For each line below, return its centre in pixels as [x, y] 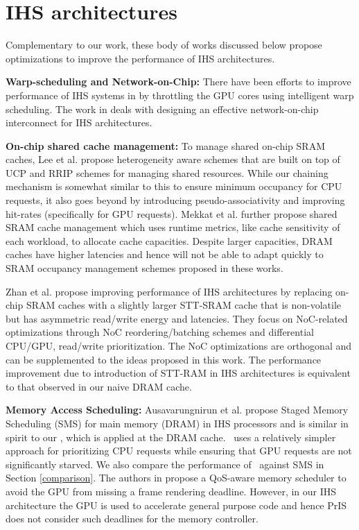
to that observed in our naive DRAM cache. [99, 386]
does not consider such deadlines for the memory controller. [132, 519]
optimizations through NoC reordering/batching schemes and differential [160, 332]
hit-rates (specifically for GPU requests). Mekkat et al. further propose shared [172, 213]
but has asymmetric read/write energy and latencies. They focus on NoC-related [177, 318]
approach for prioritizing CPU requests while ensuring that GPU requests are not [179, 451]
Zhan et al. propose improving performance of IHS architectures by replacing [169, 291]
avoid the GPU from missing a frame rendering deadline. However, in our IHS [171, 491]
